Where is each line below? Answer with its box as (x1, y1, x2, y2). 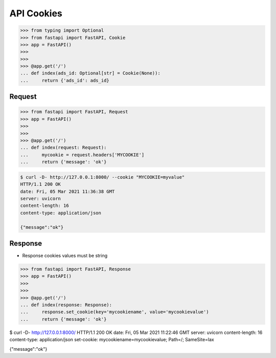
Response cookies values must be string (22, 253, 107, 259)
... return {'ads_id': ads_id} (20, 77, 109, 83)
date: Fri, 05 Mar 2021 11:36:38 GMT (20, 188, 115, 194)
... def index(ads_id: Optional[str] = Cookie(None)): (20, 70, 160, 76)
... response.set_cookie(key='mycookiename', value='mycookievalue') (20, 309, 209, 315)
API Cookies (9, 8, 62, 19)
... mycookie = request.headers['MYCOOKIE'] (20, 152, 145, 158)
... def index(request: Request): (20, 145, 107, 151)
